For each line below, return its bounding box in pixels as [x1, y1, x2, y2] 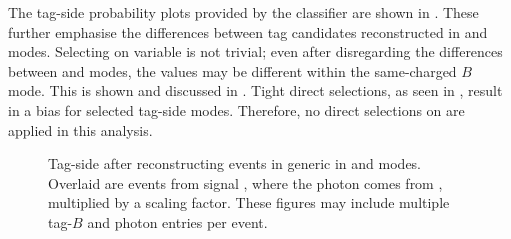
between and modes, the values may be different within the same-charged [8, 60, 457, 81]
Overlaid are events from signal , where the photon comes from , [48, 172, 443, 193]
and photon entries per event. [87, 211, 268, 232]
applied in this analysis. [8, 119, 153, 140]
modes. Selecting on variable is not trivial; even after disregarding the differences [8, 41, 503, 62]
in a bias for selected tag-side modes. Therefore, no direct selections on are [8, 99, 465, 120]
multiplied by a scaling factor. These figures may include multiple [48, 192, 450, 213]
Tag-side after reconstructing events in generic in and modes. [48, 153, 422, 174]
